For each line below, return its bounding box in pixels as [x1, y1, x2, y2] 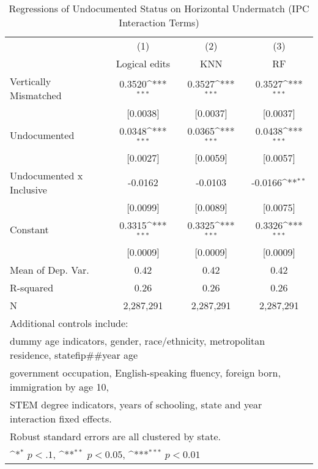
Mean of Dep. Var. [10, 262, 89, 277]
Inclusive [10, 182, 47, 197]
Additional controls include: [10, 315, 128, 330]
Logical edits [116, 56, 171, 70]
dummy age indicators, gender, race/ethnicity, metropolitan [10, 333, 265, 348]
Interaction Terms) [119, 15, 199, 29]
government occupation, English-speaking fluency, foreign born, [10, 365, 281, 380]
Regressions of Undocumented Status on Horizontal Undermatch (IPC [9, 1, 309, 15]
